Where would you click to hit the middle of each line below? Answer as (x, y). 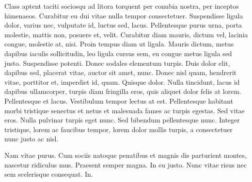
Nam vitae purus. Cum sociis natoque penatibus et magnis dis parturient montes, (126, 155)
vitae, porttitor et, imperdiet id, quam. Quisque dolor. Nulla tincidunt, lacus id (122, 82)
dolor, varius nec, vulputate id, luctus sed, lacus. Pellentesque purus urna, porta (123, 25)
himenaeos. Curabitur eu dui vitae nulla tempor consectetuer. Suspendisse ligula (124, 15)
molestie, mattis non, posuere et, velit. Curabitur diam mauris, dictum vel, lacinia (126, 34)
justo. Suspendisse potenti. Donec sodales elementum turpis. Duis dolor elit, (117, 63)
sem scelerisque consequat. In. (49, 174)
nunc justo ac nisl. (31, 139)
